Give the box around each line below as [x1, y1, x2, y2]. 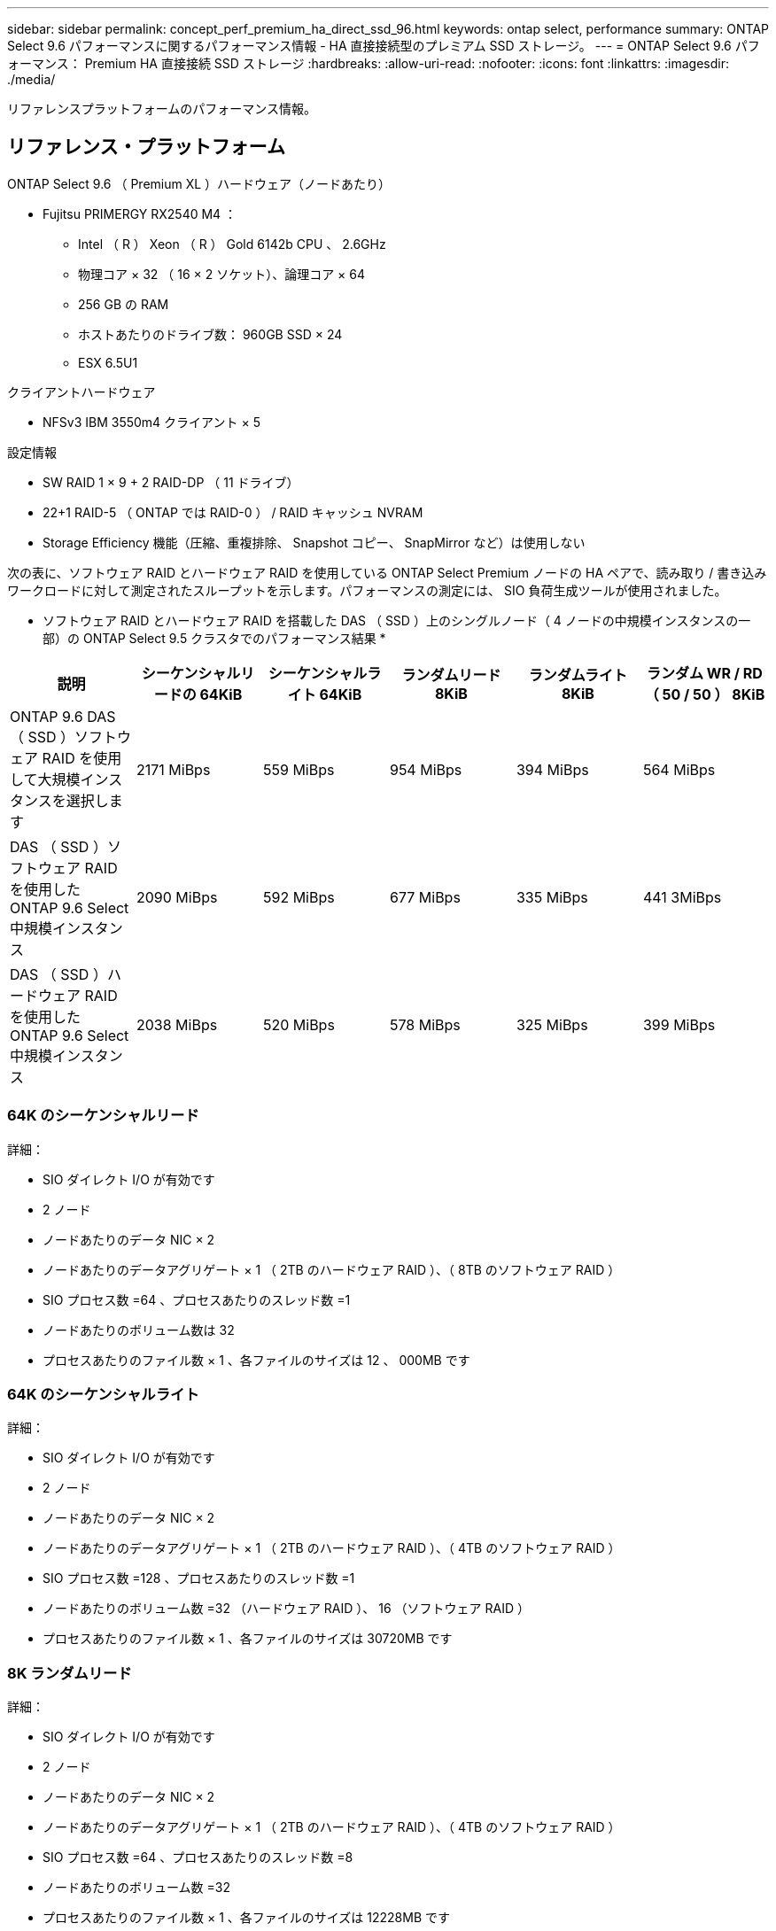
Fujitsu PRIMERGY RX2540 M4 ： [43, 206, 237, 221]
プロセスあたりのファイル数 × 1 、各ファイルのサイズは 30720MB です [43, 1631, 453, 1647]
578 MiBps [389, 1015, 461, 1034]
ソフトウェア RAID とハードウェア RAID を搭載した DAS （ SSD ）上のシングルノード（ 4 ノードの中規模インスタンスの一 [43, 612, 751, 628]
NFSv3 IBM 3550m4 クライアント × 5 [43, 414, 260, 430]
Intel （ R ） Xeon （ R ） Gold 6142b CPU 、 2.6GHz [78, 236, 386, 252]
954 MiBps [389, 760, 462, 779]
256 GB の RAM [78, 296, 169, 312]
